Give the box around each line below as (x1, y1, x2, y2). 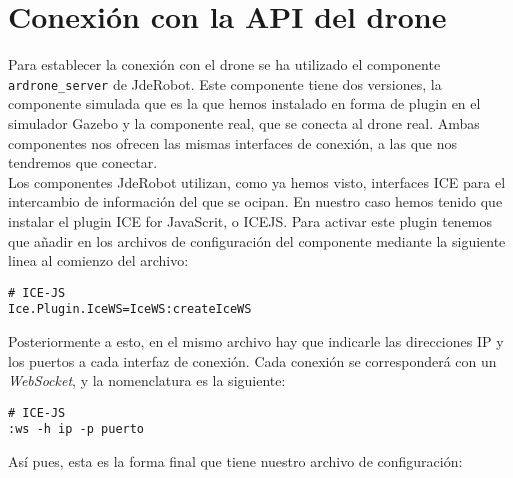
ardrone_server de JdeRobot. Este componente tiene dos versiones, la (8, 73, 442, 94)
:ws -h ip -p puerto (8, 422, 145, 437)
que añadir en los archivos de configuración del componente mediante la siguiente (8, 230, 506, 251)
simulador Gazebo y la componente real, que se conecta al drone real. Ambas (8, 112, 480, 133)
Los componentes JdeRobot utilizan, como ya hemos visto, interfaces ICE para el (8, 171, 506, 192)
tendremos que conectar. (8, 152, 158, 173)
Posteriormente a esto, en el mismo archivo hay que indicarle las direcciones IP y (8, 331, 504, 352)
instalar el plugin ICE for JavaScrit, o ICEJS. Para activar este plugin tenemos (8, 210, 493, 231)
